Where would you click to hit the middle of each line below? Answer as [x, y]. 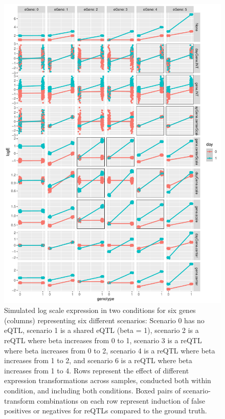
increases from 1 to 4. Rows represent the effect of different [97, 370]
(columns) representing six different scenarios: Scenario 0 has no [104, 320]
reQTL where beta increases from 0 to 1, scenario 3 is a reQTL [103, 340]
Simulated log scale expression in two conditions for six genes [100, 310]
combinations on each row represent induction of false [121, 400]
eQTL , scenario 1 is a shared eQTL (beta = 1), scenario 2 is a [102, 330]
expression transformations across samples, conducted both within [108, 380]
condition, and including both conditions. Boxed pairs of [93, 390]
